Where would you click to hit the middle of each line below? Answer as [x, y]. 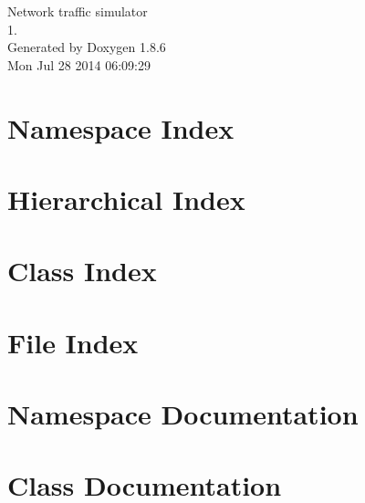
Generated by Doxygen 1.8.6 [87, 47]
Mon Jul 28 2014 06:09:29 [79, 64]
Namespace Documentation [183, 414]
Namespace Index [121, 127]
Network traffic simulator [78, 11]
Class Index [82, 271]
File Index [73, 342]
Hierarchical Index [126, 199]
